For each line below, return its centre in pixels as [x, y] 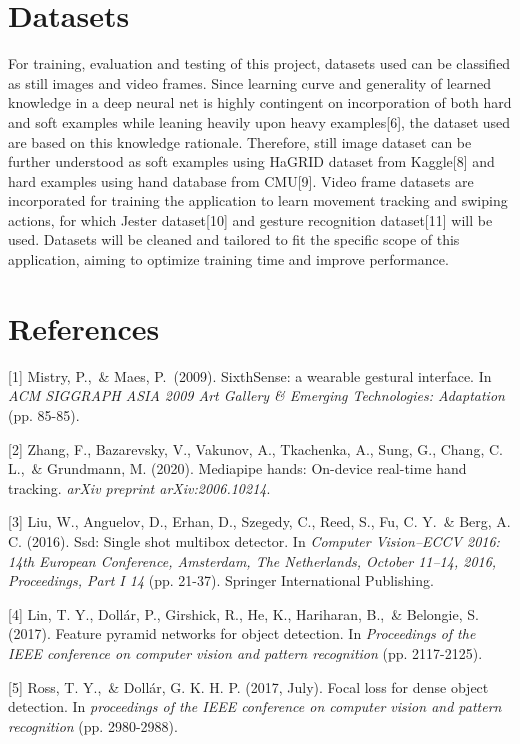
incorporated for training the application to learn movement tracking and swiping [258, 200]
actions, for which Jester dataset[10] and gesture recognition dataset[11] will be [250, 219]
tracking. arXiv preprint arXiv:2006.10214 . [139, 487]
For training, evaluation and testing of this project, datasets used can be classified [259, 63]
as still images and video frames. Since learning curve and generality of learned [250, 82]
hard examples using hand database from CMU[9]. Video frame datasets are [241, 180]
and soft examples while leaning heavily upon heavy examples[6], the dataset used [259, 121]
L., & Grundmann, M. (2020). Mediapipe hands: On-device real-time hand [237, 468]
